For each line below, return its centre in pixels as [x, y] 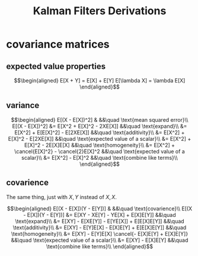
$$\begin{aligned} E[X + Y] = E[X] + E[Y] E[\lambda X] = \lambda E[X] [100, 80]
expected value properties [56, 66]
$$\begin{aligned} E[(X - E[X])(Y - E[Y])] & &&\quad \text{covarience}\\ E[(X [100, 208]
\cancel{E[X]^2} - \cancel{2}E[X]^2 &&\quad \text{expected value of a [100, 151]
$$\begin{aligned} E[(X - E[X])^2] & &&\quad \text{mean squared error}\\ [100, 119]
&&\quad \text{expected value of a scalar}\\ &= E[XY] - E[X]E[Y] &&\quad [100, 240]
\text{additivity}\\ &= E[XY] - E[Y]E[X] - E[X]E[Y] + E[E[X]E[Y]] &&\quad [100, 227]
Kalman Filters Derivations [100, 11]
